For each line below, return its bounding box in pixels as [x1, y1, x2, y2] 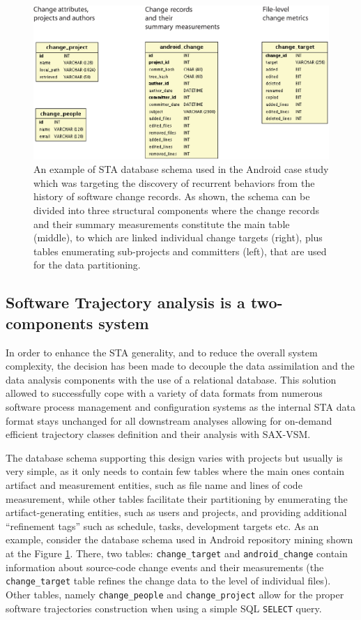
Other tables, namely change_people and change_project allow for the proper [6, 587, 344, 601]
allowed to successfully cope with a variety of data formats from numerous [6, 386, 323, 400]
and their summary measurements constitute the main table [33, 216, 290, 231]
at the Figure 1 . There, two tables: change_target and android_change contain [6, 545, 348, 560]
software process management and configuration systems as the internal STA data [6, 400, 355, 414]
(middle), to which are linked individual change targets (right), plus [33, 230, 323, 245]
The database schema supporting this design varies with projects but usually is [6, 450, 343, 464]
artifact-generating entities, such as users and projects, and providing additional [6, 505, 347, 520]
